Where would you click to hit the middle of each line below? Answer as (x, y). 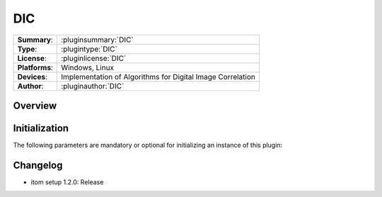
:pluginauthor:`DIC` (93, 86)
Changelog (38, 165)
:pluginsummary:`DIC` (97, 40)
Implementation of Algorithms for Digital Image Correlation (158, 76)
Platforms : (35, 67)
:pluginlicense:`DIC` (94, 58)
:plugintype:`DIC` (89, 49)
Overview (35, 106)
